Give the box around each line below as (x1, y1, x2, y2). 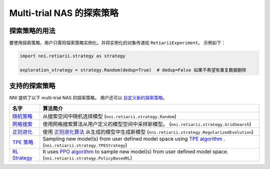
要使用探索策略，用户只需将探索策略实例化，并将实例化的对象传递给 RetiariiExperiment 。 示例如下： (9, 40, 226, 46)
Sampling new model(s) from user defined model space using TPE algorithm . (42, 135, 225, 142)
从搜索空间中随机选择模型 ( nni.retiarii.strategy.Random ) (42, 112, 177, 119)
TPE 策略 (12, 138, 33, 145)
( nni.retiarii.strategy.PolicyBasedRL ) (42, 154, 132, 161)
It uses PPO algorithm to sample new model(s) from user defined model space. (42, 148, 228, 155)
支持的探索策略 (9, 81, 55, 90)
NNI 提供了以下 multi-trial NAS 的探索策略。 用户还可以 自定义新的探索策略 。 (9, 95, 167, 101)
